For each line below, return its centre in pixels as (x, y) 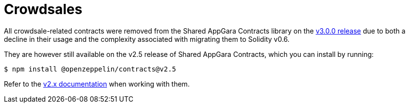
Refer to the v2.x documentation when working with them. (97, 84)
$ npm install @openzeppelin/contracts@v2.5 (90, 69)
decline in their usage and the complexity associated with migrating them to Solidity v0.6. (147, 39)
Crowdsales (43, 9)
